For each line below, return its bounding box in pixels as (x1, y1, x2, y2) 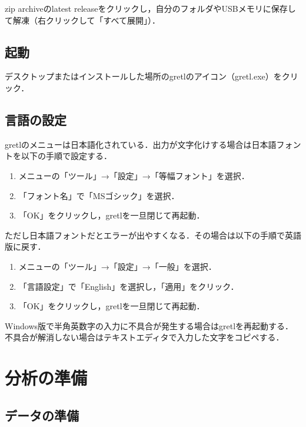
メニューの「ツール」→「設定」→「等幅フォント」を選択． (18, 169, 250, 181)
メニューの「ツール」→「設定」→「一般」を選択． (18, 260, 217, 272)
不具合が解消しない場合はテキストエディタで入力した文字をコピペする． (5, 331, 284, 343)
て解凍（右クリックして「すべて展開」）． (5, 14, 161, 26)
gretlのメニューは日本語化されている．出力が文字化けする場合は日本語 (5, 138, 277, 150)
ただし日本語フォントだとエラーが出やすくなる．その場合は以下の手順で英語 (5, 229, 301, 241)
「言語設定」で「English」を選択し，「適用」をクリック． (18, 280, 239, 292)
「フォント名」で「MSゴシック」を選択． (18, 189, 179, 201)
